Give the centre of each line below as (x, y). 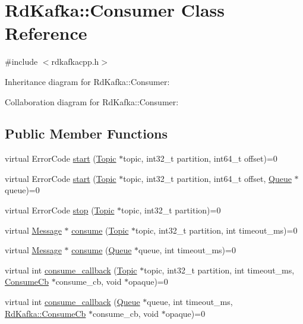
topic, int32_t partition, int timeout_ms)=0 (217, 230)
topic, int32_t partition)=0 (171, 210)
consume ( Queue (102, 250)
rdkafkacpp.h (75, 62)
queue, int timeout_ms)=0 (187, 250)
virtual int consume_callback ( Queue (72, 302)
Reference (46, 33)
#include (21, 62)
